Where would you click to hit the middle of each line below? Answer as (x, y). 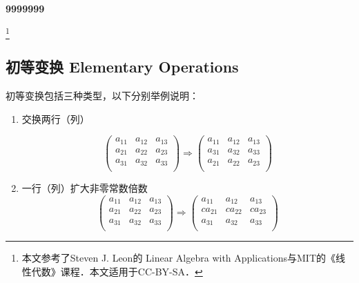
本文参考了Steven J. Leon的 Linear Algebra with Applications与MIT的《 (178, 258)
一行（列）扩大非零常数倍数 (85, 187)
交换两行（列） (56, 118)
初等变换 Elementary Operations (122, 67)
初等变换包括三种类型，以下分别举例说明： (102, 96)
